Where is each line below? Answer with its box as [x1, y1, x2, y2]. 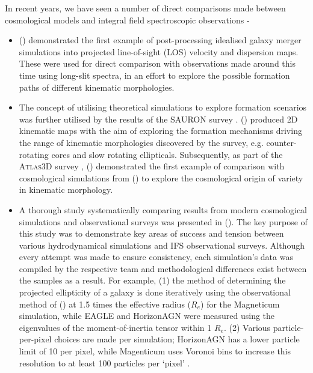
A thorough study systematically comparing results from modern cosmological [19, 203, 308, 216]
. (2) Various [223, 321, 271, 333]
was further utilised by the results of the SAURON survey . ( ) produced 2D [19, 112, 298, 125]
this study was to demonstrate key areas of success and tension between [19, 227, 284, 240]
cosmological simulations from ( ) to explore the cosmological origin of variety [19, 171, 303, 184]
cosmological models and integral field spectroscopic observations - [5, 13, 250, 26]
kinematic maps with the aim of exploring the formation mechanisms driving [19, 124, 302, 137]
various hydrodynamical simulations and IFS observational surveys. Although [19, 238, 305, 251]
